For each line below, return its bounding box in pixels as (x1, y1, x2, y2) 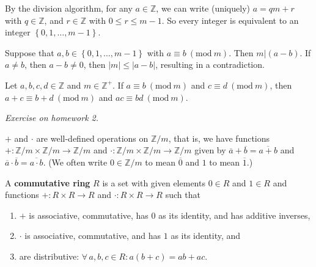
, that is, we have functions (168, 131, 270, 144)
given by (194, 144, 226, 156)
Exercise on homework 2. (5, 111, 99, 124)
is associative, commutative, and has (24, 229, 161, 242)
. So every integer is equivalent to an (161, 13, 299, 26)
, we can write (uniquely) (156, 2, 250, 14)
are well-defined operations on (36, 131, 149, 144)
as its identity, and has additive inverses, (158, 208, 310, 221)
